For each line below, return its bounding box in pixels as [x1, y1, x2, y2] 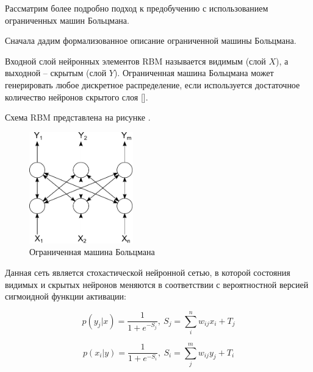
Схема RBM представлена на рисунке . [5, 111, 151, 124]
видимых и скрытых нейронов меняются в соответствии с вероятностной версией [5, 278, 309, 290]
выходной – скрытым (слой [5, 66, 107, 79]
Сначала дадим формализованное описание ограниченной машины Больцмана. [5, 34, 297, 47]
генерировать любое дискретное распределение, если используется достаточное [5, 78, 300, 91]
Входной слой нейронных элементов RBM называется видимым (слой [5, 54, 266, 67]
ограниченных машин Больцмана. [5, 13, 129, 26]
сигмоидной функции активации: [5, 290, 126, 303]
